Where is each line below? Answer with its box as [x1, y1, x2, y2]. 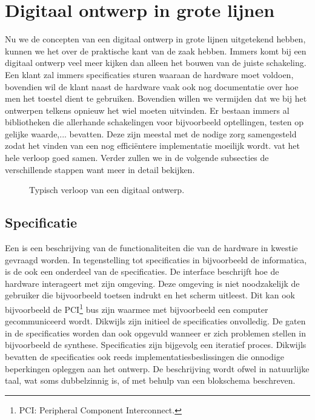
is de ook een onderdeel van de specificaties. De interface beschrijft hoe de [5, 265, 279, 278]
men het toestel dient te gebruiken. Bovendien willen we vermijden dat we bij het [5, 92, 307, 105]
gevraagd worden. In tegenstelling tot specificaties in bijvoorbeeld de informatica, [5, 253, 307, 266]
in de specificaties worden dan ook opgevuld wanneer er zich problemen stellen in [5, 326, 306, 339]
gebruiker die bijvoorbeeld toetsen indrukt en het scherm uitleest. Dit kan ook [5, 289, 295, 301]
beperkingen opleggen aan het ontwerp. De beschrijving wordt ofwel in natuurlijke [5, 362, 310, 375]
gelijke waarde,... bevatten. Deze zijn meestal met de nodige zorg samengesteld [5, 127, 297, 140]
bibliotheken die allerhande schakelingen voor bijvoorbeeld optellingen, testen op [5, 116, 304, 128]
